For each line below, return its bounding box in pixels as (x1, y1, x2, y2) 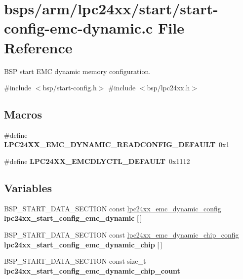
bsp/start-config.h (42, 82, 97, 93)
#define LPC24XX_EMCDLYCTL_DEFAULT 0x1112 (4, 156, 190, 166)
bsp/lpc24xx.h (147, 82, 190, 93)
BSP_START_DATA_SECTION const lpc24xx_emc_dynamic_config (4, 203, 221, 213)
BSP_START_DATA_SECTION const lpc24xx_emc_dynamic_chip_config (4, 230, 239, 240)
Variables (4, 180, 52, 196)
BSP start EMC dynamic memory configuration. (4, 66, 151, 76)
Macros (4, 107, 42, 122)
